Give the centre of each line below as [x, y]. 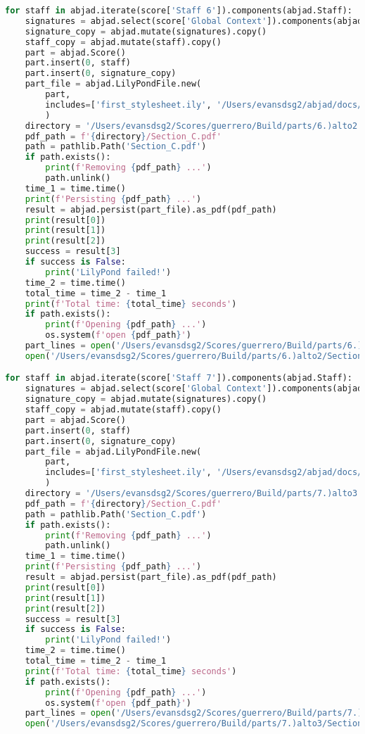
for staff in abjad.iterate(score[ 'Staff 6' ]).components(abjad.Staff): [179, 11]
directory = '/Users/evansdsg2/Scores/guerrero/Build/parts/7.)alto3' [194, 494]
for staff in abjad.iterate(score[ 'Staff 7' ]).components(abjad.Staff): [179, 378]
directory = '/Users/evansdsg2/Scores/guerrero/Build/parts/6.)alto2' [194, 126]
